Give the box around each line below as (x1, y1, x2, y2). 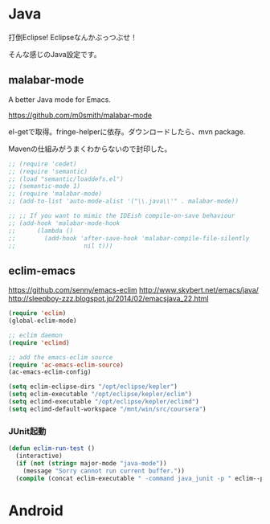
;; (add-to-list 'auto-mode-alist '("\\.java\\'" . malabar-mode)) (8, 198, 239, 206)
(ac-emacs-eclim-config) (8, 368, 92, 376)
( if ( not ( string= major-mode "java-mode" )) (15, 459, 167, 467)
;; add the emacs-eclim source (8, 353, 113, 362)
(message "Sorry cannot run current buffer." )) (22, 467, 185, 475)
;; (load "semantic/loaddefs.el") (8, 174, 125, 183)
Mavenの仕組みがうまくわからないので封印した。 (8, 144, 172, 154)
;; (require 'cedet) (8, 160, 78, 168)
